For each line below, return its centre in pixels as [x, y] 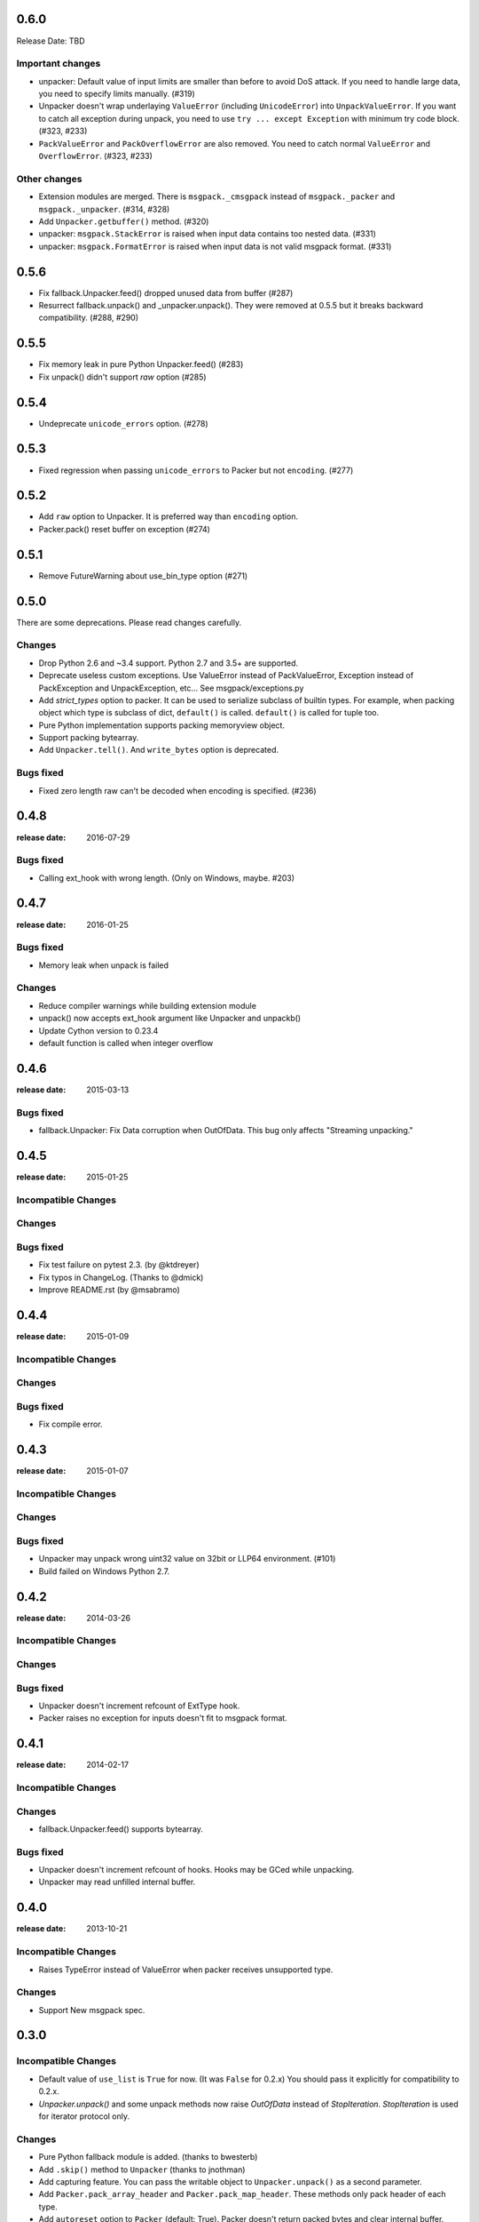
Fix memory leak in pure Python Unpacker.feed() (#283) [141, 364]
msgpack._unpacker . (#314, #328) [104, 209]
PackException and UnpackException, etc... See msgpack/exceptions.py [171, 688]
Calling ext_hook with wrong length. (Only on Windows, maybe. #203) [167, 878]
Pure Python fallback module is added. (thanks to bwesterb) [148, 2157]
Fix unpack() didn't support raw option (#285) [123, 377]
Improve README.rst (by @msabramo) [110, 1290]
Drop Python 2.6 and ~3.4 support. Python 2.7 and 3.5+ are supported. [169, 663]
